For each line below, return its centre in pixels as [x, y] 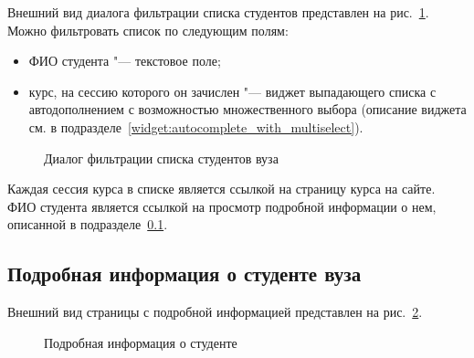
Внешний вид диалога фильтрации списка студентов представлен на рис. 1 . [218, 12]
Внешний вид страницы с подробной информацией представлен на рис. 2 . [215, 312]
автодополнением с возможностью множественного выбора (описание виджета [248, 109]
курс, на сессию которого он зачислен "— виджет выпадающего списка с [232, 91]
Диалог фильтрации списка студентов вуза [161, 158]
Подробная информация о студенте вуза [184, 274]
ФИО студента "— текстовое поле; [125, 61]
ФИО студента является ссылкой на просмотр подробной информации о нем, [222, 206]
